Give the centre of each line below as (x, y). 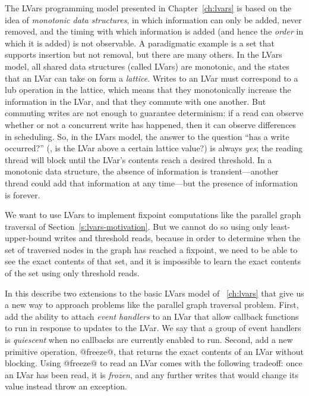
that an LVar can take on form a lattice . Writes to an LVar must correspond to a (152, 78)
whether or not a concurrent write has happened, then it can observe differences (151, 124)
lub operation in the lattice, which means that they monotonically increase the (148, 90)
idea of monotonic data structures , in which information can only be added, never (153, 19)
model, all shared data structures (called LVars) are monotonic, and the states (147, 66)
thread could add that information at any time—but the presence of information (152, 183)
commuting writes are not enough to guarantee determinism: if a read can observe (154, 113)
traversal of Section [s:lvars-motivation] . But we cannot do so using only (136, 226)
